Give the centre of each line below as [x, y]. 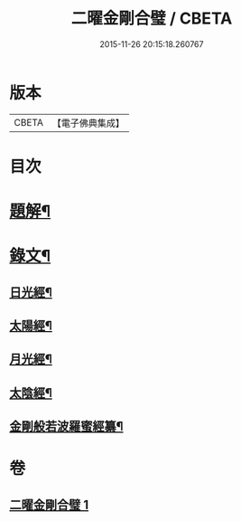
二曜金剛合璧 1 [49, 504]
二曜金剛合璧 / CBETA [152, 19]
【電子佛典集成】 [88, 123]
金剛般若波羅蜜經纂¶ [66, 426]
